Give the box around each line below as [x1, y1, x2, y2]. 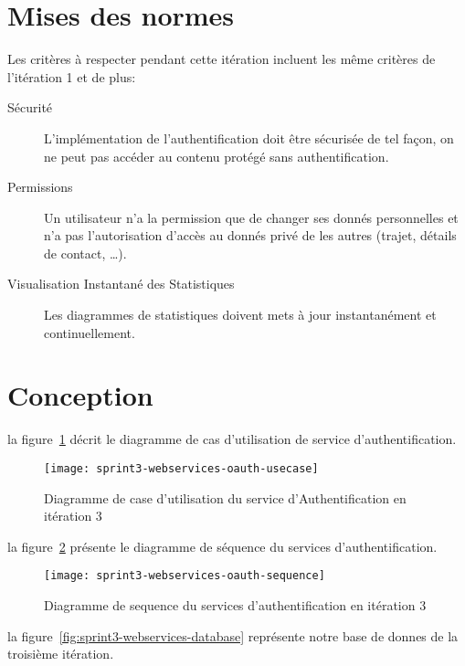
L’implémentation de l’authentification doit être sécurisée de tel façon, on [44, 128, 454, 147]
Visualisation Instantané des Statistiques [7, 274, 235, 293]
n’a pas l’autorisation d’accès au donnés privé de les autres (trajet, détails [44, 226, 457, 245]
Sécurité [7, 98, 53, 117]
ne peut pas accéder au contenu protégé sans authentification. [44, 146, 389, 165]
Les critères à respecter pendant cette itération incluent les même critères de [7, 49, 436, 69]
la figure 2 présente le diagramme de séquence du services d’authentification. [7, 536, 438, 555]
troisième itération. [7, 644, 114, 663]
